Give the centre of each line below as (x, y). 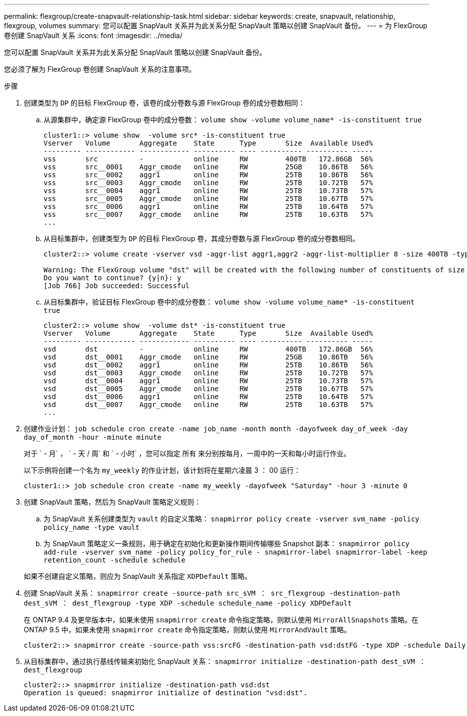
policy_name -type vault (92, 527)
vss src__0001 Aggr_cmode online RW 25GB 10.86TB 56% (208, 167)
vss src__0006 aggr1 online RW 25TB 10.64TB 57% (208, 206)
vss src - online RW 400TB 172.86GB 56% (208, 159)
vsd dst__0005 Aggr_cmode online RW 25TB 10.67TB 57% (208, 389)
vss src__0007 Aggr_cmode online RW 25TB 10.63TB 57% (208, 214)
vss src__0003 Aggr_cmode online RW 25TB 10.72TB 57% (208, 183)
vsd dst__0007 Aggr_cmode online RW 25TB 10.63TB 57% (208, 405)
